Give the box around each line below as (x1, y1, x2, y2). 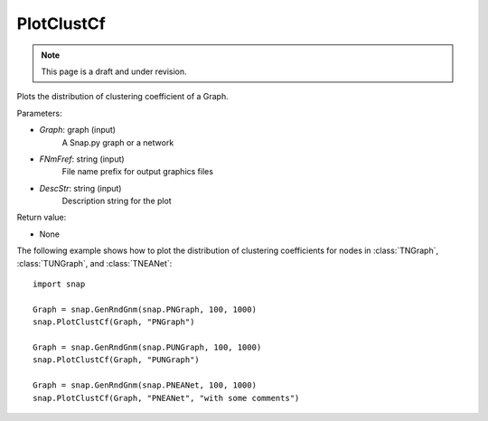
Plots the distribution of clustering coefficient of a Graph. (16, 91, 230, 102)
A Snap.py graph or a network (61, 136, 174, 148)
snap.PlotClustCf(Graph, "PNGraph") (33, 317, 195, 327)
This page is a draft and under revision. (41, 66, 187, 77)
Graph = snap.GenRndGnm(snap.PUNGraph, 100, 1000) (33, 341, 262, 352)
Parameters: (16, 108, 62, 118)
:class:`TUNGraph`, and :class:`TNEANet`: (16, 257, 173, 268)
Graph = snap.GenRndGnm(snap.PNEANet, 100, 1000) (33, 380, 258, 390)
